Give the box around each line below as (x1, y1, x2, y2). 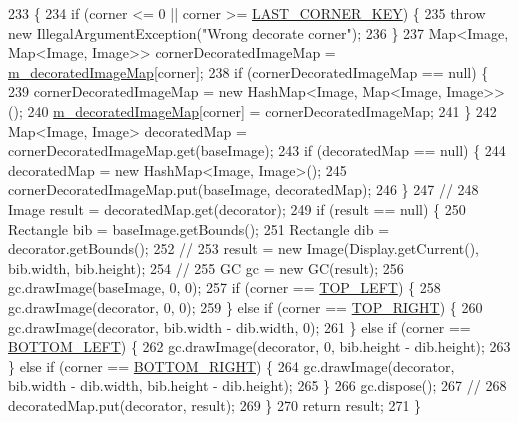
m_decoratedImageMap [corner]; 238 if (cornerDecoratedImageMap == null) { (8, 61, 489, 82)
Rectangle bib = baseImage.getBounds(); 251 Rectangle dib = (8, 218, 390, 239)
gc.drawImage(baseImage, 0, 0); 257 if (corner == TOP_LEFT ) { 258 (8, 277, 441, 298)
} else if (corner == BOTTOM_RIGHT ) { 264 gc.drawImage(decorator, (8, 355, 455, 376)
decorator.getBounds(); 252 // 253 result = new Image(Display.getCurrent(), (8, 238, 480, 259)
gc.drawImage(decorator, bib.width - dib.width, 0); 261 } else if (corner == (8, 316, 471, 337)
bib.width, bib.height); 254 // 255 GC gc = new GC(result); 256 (8, 257, 404, 278)
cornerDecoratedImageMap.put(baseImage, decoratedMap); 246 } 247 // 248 (8, 179, 479, 200)
